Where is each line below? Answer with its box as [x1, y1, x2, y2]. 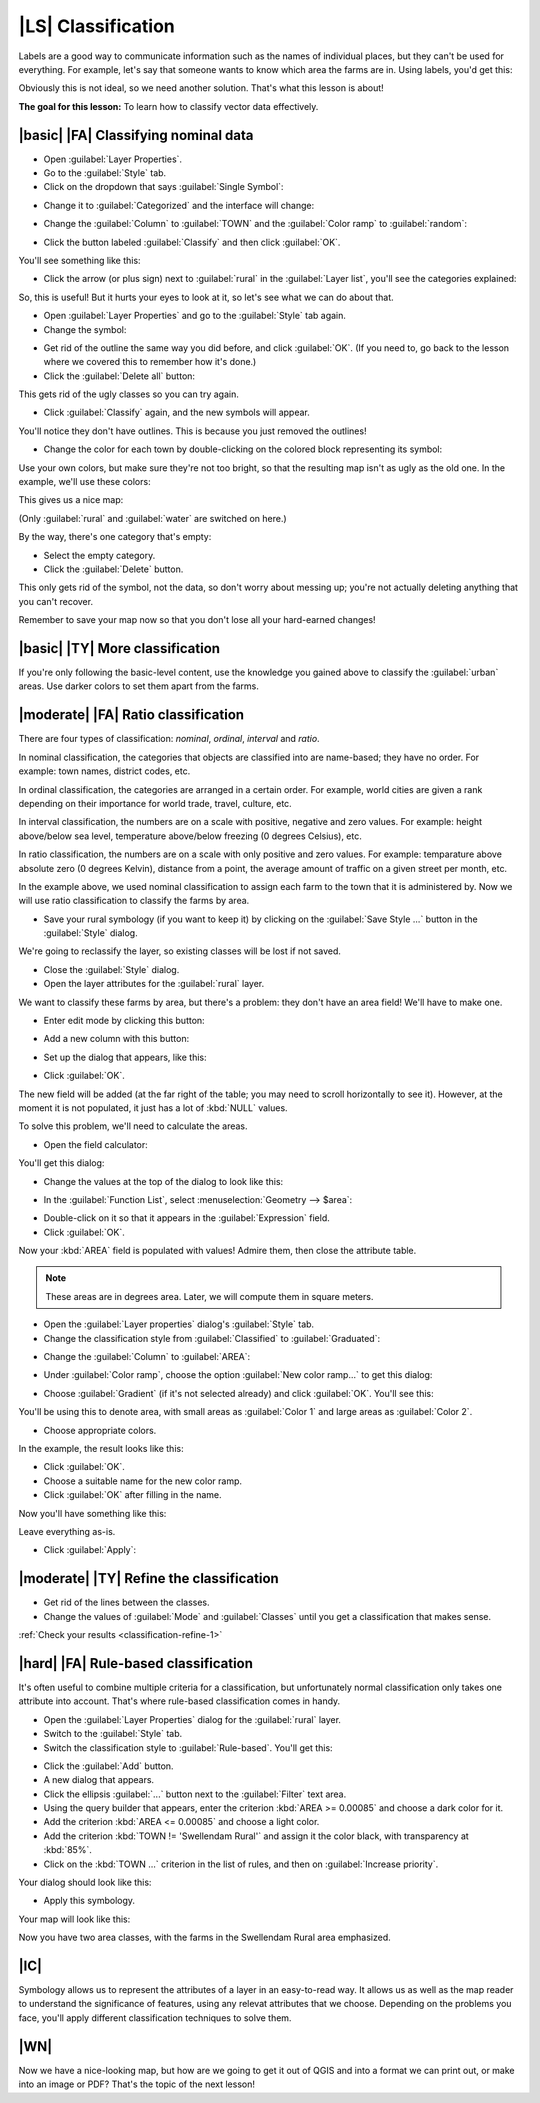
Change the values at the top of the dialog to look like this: [43, 1175, 284, 1187]
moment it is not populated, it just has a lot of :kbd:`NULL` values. [18, 1101, 289, 1114]
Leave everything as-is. [18, 1525, 116, 1537]
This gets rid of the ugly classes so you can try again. [18, 388, 239, 400]
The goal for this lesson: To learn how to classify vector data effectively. [18, 100, 319, 112]
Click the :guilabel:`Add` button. [43, 1760, 174, 1772]
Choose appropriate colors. [43, 1424, 157, 1436]
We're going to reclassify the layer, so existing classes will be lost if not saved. [18, 945, 342, 957]
